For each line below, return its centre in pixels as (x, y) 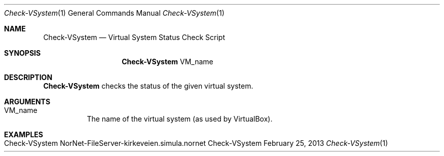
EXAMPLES (24, 134)
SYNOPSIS (23, 53)
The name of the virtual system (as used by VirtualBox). (180, 119)
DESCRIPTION (28, 77)
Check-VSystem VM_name (168, 62)
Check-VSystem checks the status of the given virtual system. (148, 86)
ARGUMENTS (27, 102)
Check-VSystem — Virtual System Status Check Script (134, 37)
